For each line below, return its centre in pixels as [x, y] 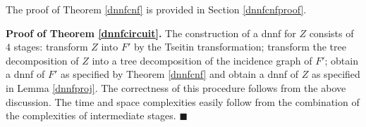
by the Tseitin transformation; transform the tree [240, 47]
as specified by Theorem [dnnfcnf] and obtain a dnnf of [179, 74]
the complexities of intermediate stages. [91, 115]
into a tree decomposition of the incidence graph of [202, 60]
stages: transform [51, 47]
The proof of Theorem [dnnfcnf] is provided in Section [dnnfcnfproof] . [156, 9]
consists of [331, 33]
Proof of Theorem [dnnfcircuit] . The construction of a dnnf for [151, 33]
